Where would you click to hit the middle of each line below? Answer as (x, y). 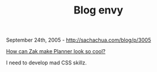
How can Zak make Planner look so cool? (56, 52)
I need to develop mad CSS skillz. (46, 63)
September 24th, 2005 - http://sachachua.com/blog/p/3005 (78, 40)
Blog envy (98, 10)
